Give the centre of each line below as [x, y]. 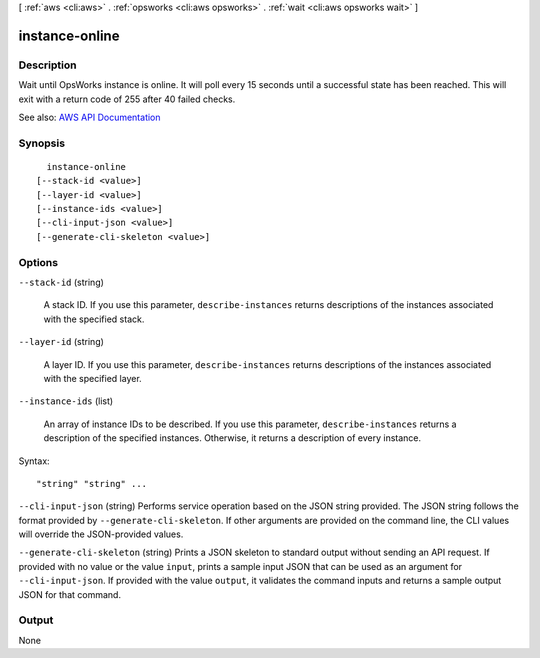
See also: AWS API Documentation [89, 117]
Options [38, 262]
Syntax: [34, 461]
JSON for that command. [70, 594]
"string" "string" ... [92, 483]
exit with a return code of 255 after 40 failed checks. [127, 99]
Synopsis [41, 143]
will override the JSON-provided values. [101, 534]
